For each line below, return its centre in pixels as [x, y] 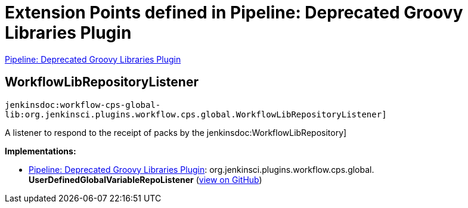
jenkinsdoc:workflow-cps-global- [83, 105]
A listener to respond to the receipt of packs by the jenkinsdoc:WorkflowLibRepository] [176, 132]
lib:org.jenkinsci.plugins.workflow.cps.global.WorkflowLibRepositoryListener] [196, 114]
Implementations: [41, 151]
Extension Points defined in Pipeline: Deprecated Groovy [234, 13]
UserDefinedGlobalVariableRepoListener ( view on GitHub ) [145, 179]
